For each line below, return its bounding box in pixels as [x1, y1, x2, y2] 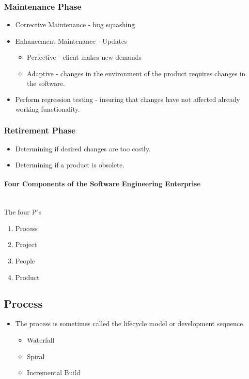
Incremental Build [27, 367, 80, 378]
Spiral [27, 351, 45, 361]
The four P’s [4, 207, 41, 217]
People [15, 255, 35, 265]
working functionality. [15, 103, 80, 114]
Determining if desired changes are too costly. [15, 143, 151, 153]
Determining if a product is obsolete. [15, 160, 124, 170]
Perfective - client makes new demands [27, 52, 141, 62]
